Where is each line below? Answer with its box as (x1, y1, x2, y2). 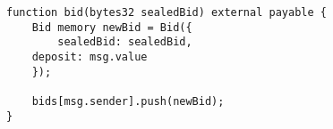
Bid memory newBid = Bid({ (31, 20, 192, 34)
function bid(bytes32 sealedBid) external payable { (6, 6, 327, 19)
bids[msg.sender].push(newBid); (31, 94, 225, 108)
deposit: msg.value (31, 50, 148, 63)
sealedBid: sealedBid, (57, 36, 192, 49)
